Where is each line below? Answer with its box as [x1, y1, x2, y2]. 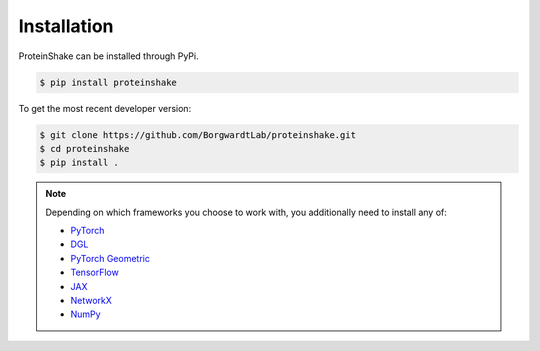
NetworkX [70, 295, 112, 306]
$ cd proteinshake [39, 143, 130, 154]
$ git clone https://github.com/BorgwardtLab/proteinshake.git [39, 129, 357, 140]
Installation [18, 15, 114, 37]
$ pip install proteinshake [39, 76, 177, 88]
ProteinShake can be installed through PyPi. [18, 50, 199, 62]
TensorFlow [70, 266, 119, 279]
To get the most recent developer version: [18, 102, 192, 114]
